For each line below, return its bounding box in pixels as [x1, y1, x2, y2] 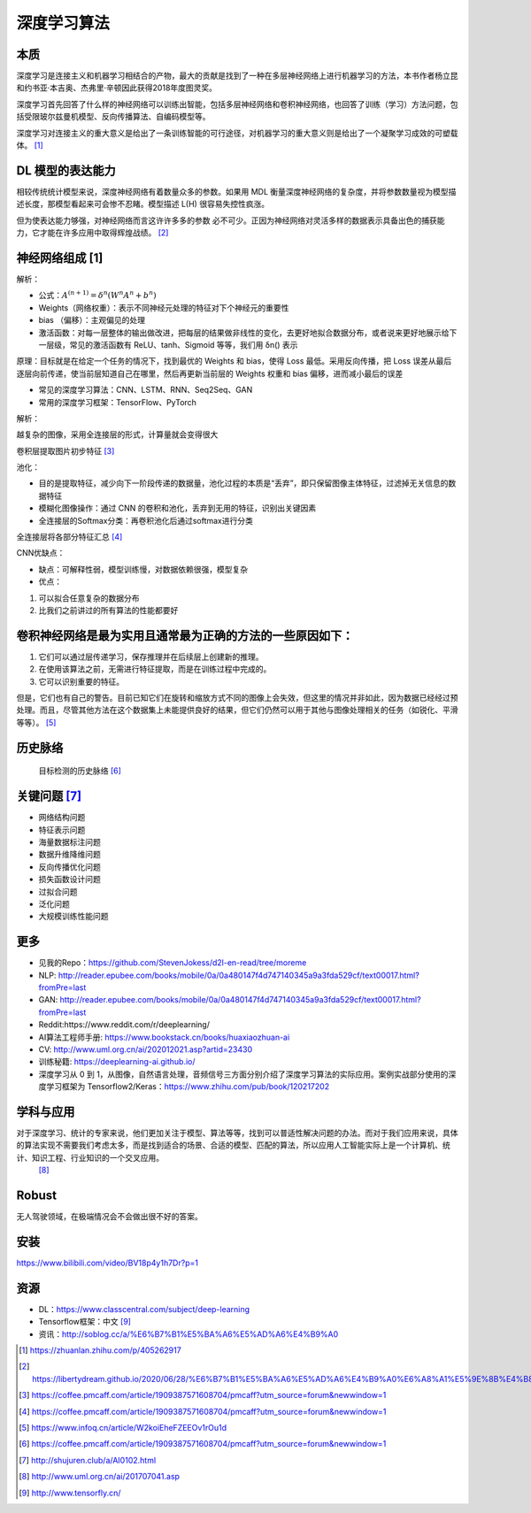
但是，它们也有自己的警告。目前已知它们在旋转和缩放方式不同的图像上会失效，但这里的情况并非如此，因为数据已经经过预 [16, 693, 458, 703]
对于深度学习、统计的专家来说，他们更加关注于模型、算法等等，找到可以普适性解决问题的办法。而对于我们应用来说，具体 [16, 1128, 458, 1138]
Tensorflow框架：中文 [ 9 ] [38, 1317, 132, 1327]
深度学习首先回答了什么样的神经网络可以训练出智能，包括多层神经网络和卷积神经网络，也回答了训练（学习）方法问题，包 [16, 98, 458, 110]
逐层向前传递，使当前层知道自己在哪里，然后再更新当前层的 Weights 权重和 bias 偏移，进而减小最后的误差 [16, 368, 404, 379]
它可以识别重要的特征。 [38, 676, 124, 687]
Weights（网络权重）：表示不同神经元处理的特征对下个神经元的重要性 [38, 302, 289, 313]
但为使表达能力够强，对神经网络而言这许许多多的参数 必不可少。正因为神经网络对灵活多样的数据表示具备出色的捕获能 [16, 215, 445, 226]
